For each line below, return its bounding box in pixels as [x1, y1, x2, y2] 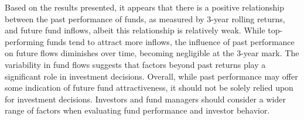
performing [5, 35, 44, 47]
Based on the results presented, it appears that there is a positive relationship [5, 1, 284, 13]
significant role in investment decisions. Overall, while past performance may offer [5, 70, 298, 82]
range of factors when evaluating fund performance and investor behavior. [5, 104, 270, 116]
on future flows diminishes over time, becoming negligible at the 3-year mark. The [5, 47, 299, 59]
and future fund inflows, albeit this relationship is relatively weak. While [5, 24, 265, 36]
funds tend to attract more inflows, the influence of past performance [46, 35, 295, 47]
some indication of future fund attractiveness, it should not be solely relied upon [5, 81, 293, 94]
